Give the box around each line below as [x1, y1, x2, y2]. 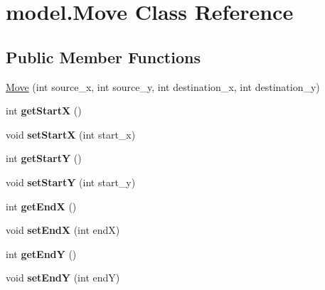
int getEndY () [6, 246, 77, 261]
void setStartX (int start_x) [6, 127, 136, 141]
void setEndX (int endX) [6, 222, 120, 237]
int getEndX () [6, 198, 77, 213]
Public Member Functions [6, 45, 201, 68]
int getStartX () [6, 103, 82, 118]
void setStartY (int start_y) [6, 174, 136, 189]
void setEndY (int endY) [6, 270, 120, 285]
